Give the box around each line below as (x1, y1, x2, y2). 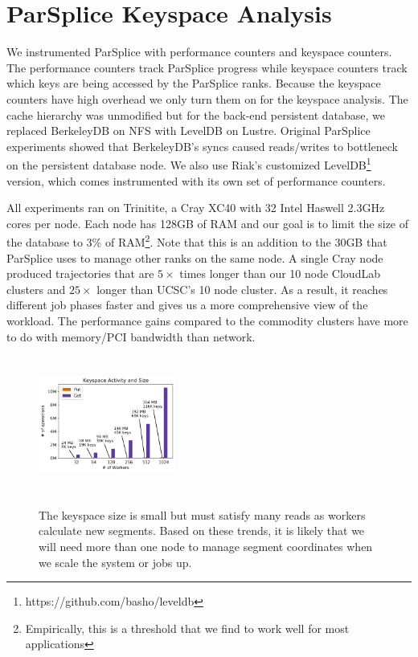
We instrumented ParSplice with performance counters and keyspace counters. (6, 43, 392, 60)
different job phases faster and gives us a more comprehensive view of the (6, 296, 368, 313)
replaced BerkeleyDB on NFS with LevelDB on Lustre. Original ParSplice (6, 122, 371, 139)
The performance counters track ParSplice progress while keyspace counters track (6, 59, 408, 75)
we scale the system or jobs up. (39, 553, 192, 570)
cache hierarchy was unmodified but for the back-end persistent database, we (6, 106, 386, 123)
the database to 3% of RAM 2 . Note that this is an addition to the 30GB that (6, 231, 387, 250)
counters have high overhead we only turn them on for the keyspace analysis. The (6, 90, 408, 107)
